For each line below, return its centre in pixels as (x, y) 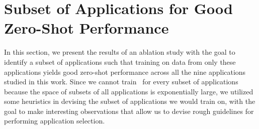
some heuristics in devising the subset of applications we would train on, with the (130, 101)
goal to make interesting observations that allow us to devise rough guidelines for (129, 111)
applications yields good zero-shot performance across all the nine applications (125, 72)
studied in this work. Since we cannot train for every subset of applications (121, 82)
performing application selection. (55, 121)
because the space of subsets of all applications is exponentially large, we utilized (129, 91)
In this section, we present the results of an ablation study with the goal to (120, 52)
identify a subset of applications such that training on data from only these (120, 61)
